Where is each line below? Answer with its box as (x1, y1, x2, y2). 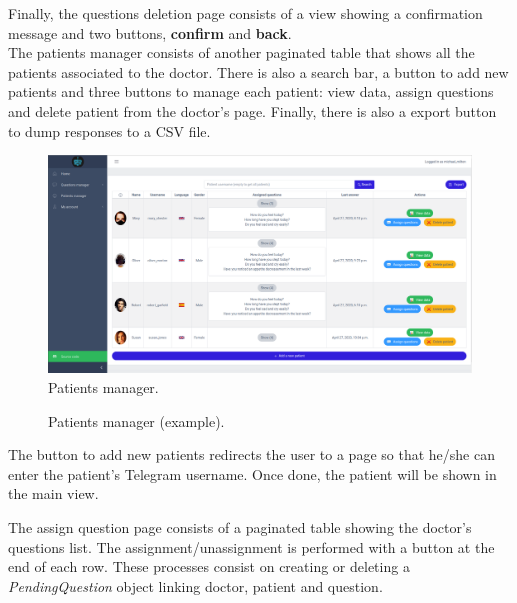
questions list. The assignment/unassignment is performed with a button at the (8, 536, 495, 557)
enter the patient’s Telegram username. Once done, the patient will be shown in (8, 463, 497, 484)
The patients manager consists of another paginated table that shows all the (8, 42, 475, 63)
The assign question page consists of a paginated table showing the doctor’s (8, 516, 472, 537)
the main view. (8, 483, 99, 504)
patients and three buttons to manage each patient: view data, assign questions (8, 81, 494, 102)
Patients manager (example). (48, 410, 225, 431)
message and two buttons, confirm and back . (8, 22, 292, 43)
